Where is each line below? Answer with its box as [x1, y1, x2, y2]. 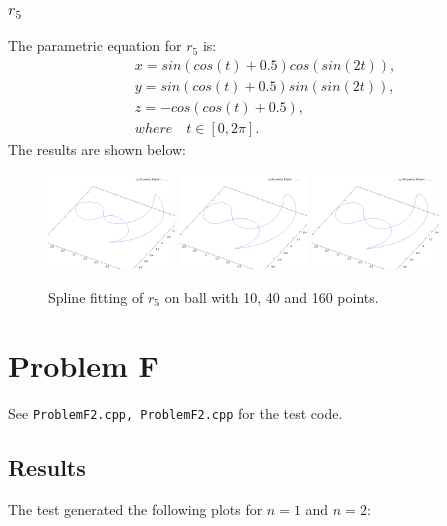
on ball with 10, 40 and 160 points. [164, 286, 379, 307]
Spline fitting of [48, 286, 144, 307]
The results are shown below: [8, 138, 187, 159]
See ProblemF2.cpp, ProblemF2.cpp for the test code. [8, 403, 343, 424]
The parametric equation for [8, 35, 182, 56]
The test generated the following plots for [8, 499, 263, 520]
